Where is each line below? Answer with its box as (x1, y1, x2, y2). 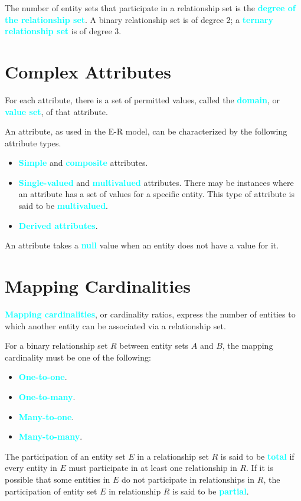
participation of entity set (5, 484, 97, 497)
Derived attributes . (18, 219, 98, 231)
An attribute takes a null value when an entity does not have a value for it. (5, 239, 279, 251)
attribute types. (5, 136, 61, 149)
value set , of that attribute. (5, 105, 108, 117)
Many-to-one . (18, 410, 74, 423)
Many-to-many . (18, 430, 83, 443)
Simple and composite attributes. (18, 156, 148, 169)
